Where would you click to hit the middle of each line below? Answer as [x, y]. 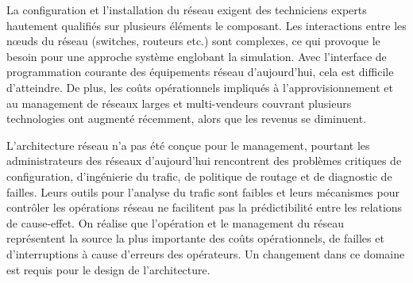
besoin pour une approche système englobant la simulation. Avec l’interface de [197, 56]
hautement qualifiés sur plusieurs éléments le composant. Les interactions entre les [206, 25]
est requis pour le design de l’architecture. [108, 269]
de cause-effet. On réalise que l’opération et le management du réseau [175, 222]
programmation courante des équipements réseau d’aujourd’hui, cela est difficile [200, 72]
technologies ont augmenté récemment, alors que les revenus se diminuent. [187, 119]
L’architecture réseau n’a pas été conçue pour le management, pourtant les [188, 145]
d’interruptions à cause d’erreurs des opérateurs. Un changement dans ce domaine [206, 253]
